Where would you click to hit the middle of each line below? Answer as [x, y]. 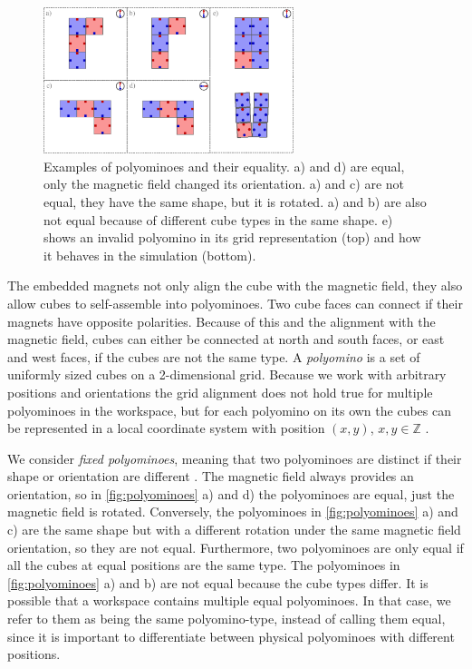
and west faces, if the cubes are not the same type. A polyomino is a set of [214, 356]
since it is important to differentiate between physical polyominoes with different [231, 636]
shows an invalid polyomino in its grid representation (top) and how [232, 237]
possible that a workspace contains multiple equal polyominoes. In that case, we [229, 600]
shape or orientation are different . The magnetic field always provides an [211, 476]
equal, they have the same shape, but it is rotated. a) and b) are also [235, 201]
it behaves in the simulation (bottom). [150, 255]
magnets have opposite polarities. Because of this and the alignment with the [222, 321]
